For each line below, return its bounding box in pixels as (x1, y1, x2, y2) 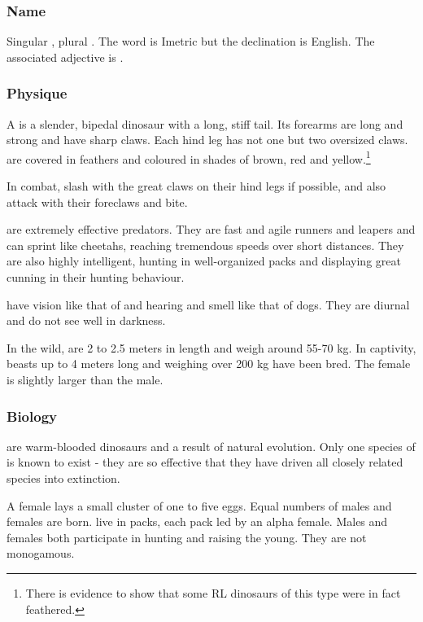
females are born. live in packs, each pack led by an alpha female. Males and (7, 513, 388, 530)
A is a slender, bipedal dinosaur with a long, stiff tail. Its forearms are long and (7, 115, 403, 132)
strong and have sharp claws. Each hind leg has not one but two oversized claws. (7, 131, 408, 148)
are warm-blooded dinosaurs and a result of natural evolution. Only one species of (7, 437, 416, 454)
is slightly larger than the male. (7, 371, 164, 388)
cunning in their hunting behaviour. (7, 269, 185, 286)
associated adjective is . (7, 48, 124, 65)
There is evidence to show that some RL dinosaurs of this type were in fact (25, 584, 401, 601)
